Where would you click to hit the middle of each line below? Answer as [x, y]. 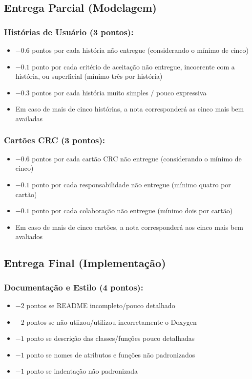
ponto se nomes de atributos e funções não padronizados [111, 354]
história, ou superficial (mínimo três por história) [89, 76]
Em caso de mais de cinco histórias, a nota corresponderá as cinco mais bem [130, 109]
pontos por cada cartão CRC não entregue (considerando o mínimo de [137, 158]
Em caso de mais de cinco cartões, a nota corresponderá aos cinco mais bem [129, 227]
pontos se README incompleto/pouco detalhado [101, 305]
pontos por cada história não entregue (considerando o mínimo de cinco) [140, 50]
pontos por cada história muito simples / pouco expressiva [119, 92]
